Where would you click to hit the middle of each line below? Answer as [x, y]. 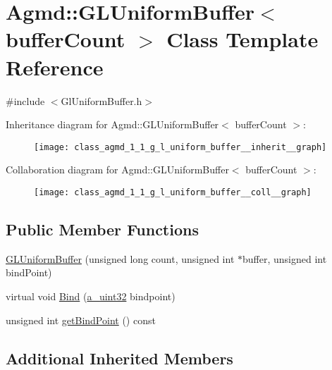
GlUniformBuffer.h [102, 100]
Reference [55, 67]
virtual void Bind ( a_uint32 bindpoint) [91, 296]
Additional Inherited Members [119, 358]
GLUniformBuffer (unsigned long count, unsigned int [120, 258]
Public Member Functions [102, 229]
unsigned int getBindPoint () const [81, 320]
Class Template [242, 39]
